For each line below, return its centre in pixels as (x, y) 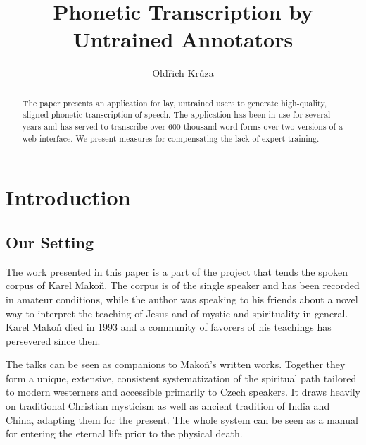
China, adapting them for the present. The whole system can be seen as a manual (182, 419)
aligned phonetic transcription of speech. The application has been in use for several (176, 115)
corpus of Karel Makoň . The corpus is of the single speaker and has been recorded (183, 285)
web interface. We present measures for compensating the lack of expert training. (171, 138)
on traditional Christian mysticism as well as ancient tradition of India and (168, 406)
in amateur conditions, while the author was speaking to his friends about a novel (182, 299)
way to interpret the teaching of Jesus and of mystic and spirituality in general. (177, 313)
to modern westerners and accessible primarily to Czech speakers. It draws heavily (183, 392)
